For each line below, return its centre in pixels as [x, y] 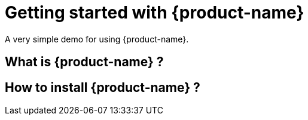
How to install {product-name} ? [103, 87]
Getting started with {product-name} [155, 13]
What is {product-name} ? [84, 62]
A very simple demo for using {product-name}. [97, 39]
